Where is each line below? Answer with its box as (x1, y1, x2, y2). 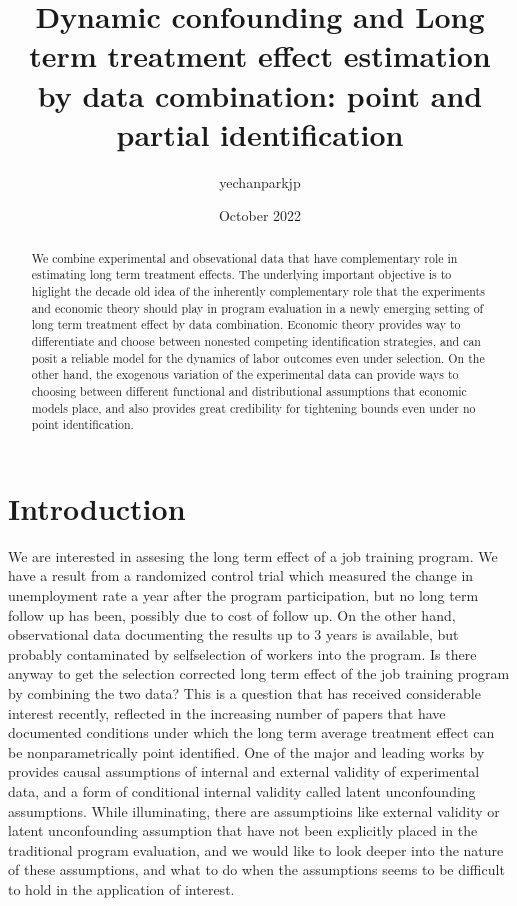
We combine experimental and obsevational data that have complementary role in (31, 249, 458, 266)
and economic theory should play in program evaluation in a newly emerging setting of (31, 299, 484, 316)
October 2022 (218, 205, 302, 226)
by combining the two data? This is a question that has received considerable (8, 682, 481, 703)
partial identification (116, 113, 404, 154)
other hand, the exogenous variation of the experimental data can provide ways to (31, 366, 459, 383)
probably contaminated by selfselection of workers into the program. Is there (8, 643, 477, 664)
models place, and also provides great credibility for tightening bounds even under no (31, 399, 476, 416)
